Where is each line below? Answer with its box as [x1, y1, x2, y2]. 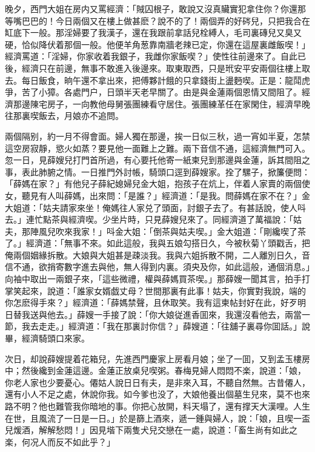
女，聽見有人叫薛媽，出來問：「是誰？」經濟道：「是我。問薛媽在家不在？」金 [5, 189, 310, 201]
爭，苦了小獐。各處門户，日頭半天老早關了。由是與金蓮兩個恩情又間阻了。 [5, 86, 302, 98]
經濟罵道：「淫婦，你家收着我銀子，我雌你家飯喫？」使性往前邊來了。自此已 [5, 50, 306, 62]
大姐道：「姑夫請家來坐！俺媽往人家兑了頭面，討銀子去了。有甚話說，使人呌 [5, 201, 306, 214]
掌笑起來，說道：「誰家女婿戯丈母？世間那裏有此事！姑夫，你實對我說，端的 [5, 284, 306, 297]
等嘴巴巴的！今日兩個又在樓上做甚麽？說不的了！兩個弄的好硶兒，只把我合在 [5, 14, 310, 27]
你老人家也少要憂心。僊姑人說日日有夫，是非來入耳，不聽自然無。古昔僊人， [5, 376, 310, 388]
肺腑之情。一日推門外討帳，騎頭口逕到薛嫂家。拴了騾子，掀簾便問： [38, 165, 310, 178]
